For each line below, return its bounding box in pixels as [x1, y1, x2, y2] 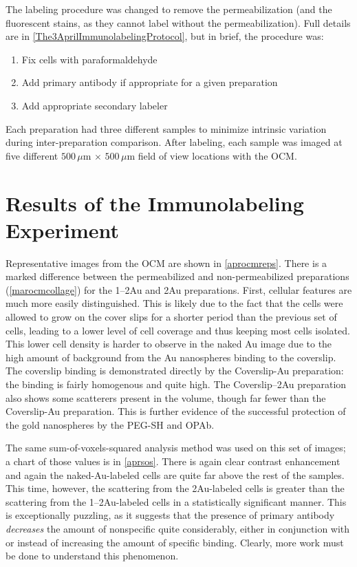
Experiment [6, 215, 120, 244]
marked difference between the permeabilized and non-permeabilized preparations [6, 269, 349, 283]
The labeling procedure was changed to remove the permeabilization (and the [6, 2, 332, 16]
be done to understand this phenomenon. [6, 548, 179, 563]
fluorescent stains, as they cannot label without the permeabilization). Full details [6, 15, 351, 30]
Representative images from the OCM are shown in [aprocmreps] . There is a [6, 255, 327, 270]
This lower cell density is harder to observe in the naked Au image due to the [6, 336, 332, 351]
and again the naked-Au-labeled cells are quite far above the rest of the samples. [6, 467, 345, 482]
